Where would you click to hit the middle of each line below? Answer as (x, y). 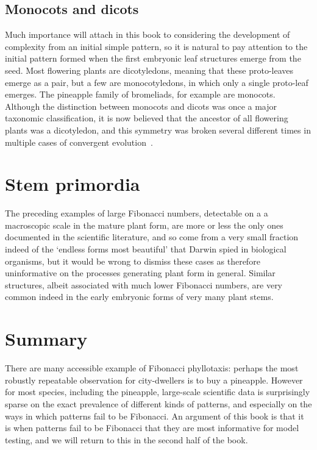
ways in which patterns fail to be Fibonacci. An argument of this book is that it (155, 416)
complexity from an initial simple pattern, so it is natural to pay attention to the (156, 46)
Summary (46, 339)
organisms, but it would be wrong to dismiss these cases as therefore (133, 261)
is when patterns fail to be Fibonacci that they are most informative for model (152, 428)
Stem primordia (73, 184)
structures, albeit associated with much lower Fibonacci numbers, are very (144, 284)
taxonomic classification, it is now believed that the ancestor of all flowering (147, 118)
